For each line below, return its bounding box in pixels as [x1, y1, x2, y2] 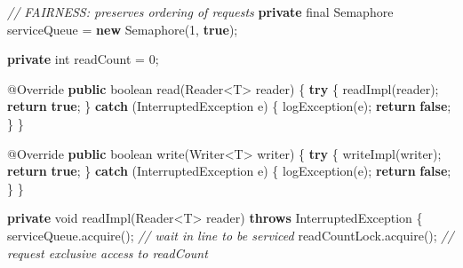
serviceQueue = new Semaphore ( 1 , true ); [7, 20, 238, 38]
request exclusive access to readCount [7, 243, 208, 262]
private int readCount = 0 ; [7, 50, 159, 68]
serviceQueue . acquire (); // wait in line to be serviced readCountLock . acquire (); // [7, 225, 454, 244]
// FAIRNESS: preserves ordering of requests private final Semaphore [7, 3, 394, 20]
